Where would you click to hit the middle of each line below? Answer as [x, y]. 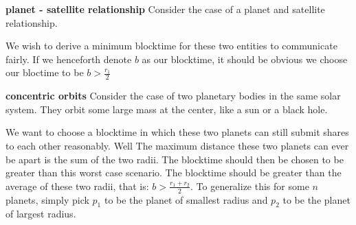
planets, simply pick [47, 199]
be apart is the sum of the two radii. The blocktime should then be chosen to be [175, 159]
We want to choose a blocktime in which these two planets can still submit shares [177, 132]
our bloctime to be [45, 72]
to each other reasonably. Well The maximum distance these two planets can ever [177, 145]
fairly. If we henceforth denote [69, 59]
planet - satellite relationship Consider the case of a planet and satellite [165, 9]
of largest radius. [41, 214]
